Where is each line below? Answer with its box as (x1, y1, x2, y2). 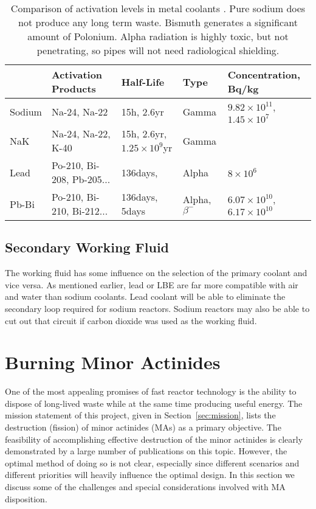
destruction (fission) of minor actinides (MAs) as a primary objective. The (5, 421, 281, 434)
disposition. (5, 492, 47, 505)
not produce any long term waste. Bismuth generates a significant (18, 15, 298, 29)
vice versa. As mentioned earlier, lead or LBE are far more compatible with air (5, 278, 298, 291)
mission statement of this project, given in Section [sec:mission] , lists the (5, 409, 276, 421)
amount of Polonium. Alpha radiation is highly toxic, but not (27, 29, 289, 43)
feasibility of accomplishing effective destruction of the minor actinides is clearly (5, 432, 303, 445)
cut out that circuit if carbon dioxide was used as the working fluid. (5, 314, 257, 327)
